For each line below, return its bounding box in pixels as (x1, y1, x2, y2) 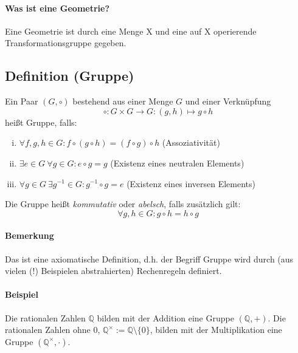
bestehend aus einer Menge (72, 95, 173, 108)
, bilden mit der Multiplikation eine (150, 323, 282, 336)
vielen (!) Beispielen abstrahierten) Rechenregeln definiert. (5, 264, 222, 277)
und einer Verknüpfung (185, 95, 271, 108)
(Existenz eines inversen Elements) (126, 177, 256, 190)
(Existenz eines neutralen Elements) (110, 156, 244, 169)
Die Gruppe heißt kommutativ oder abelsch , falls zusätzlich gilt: (5, 197, 241, 210)
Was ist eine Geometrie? (5, 1, 110, 14)
